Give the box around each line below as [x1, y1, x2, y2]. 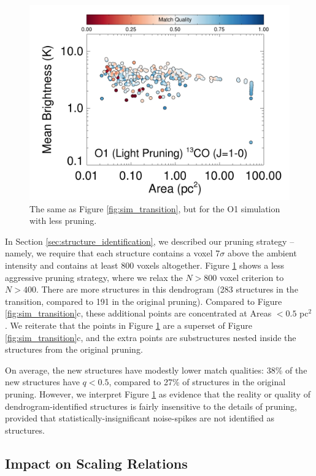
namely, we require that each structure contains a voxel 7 [5, 247, 220, 259]
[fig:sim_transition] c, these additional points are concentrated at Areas [5, 307, 272, 320]
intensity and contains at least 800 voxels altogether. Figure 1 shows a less [5, 258, 285, 271]
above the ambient [227, 247, 297, 259]
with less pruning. [29, 214, 97, 227]
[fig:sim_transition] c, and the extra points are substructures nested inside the [5, 331, 296, 344]
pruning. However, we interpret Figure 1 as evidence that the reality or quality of [5, 387, 310, 400]
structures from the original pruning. [5, 343, 143, 356]
